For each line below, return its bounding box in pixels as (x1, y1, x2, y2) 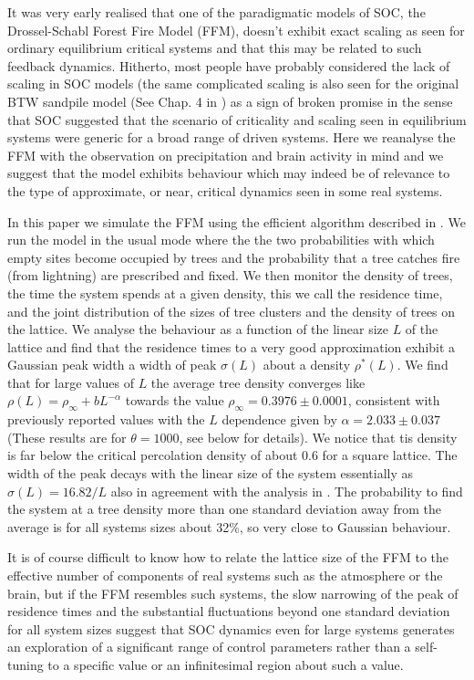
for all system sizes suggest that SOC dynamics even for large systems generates (7, 619, 455, 638)
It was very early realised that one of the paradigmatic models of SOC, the (7, 3, 426, 21)
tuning (7, 654, 44, 674)
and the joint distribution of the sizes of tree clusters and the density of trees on (7, 301, 456, 320)
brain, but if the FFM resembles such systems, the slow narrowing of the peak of (7, 583, 459, 602)
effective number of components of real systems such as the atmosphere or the (7, 566, 443, 585)
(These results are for (7, 427, 127, 446)
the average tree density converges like (150, 372, 366, 392)
